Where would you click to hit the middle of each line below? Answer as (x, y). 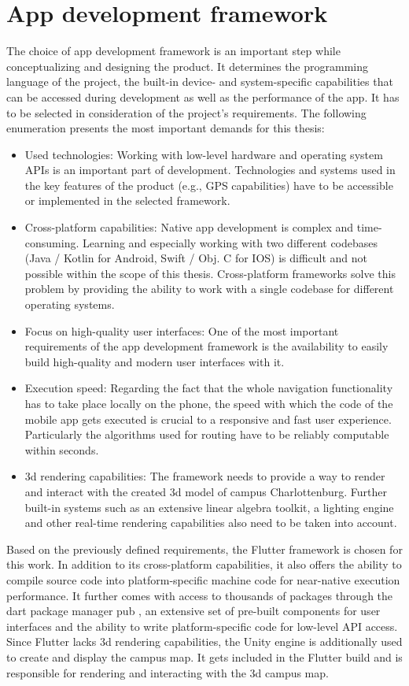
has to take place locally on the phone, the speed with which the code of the (209, 403)
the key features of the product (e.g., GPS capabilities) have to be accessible (209, 185)
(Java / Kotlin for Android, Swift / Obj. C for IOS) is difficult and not (196, 258)
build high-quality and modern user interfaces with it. (155, 361)
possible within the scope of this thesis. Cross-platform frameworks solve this (210, 273)
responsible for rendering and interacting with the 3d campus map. (168, 672)
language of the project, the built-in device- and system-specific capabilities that (200, 82)
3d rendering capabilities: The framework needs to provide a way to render (205, 476)
